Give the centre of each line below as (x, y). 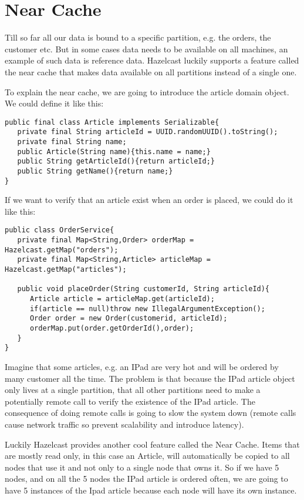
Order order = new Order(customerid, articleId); (129, 319)
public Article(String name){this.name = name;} (114, 151)
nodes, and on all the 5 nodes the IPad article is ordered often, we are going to (146, 479)
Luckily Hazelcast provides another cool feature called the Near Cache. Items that (152, 444)
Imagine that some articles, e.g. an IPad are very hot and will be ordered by (142, 366)
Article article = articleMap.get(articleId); (122, 299)
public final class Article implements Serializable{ (112, 122)
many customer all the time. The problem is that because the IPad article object (150, 378)
